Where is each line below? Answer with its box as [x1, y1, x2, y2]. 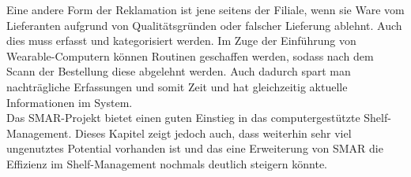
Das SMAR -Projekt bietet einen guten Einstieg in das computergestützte [6, 109, 360, 126]
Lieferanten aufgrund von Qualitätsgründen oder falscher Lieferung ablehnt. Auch [6, 17, 402, 33]
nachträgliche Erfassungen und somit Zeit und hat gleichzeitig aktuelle [6, 78, 348, 94]
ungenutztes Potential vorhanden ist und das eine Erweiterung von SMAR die [6, 140, 383, 157]
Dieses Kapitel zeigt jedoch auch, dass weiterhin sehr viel [75, 124, 352, 141]
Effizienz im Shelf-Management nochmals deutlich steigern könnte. [6, 155, 327, 171]
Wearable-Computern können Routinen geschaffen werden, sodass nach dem [6, 47, 374, 64]
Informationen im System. [6, 94, 133, 110]
